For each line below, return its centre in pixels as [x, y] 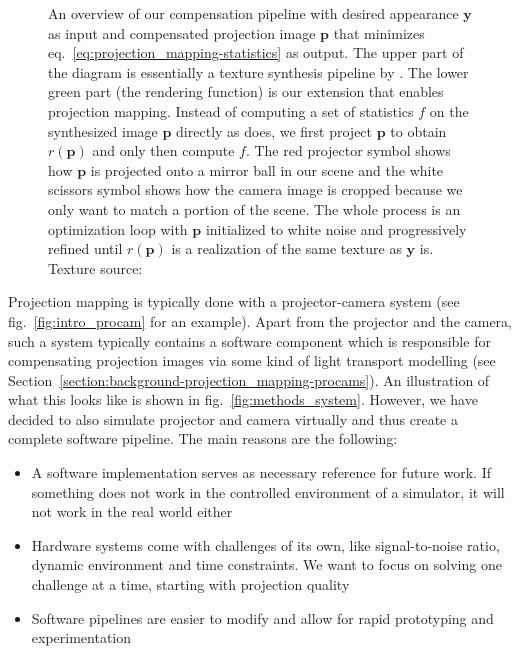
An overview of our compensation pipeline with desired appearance [253, 13]
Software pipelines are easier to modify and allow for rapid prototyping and [262, 617]
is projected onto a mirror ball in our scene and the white [267, 169]
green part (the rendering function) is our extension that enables [246, 91]
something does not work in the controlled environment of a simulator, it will [268, 491]
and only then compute [163, 150]
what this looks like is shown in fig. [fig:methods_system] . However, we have [243, 399]
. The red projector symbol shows [348, 150]
